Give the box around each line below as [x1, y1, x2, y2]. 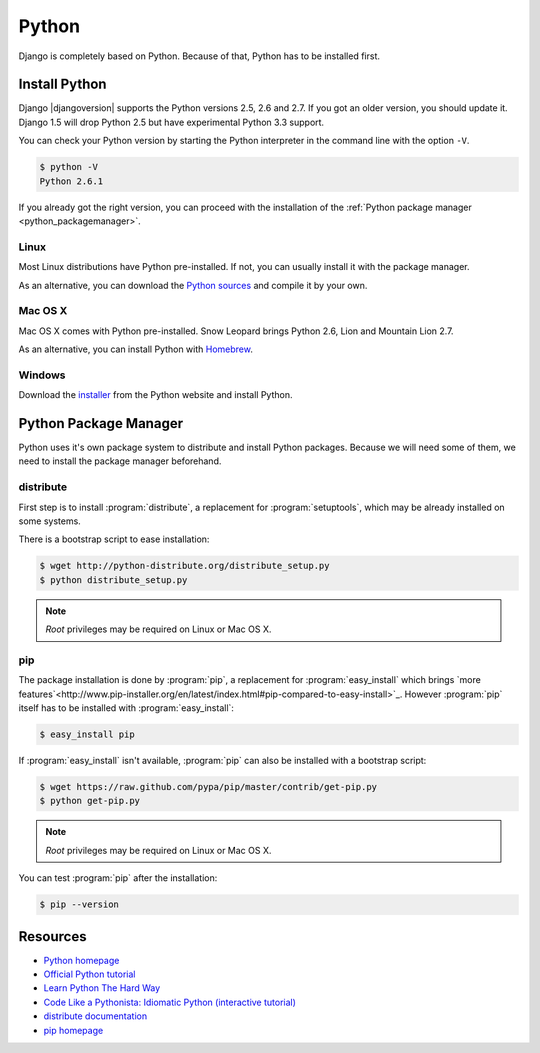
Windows [18, 368, 66, 382]
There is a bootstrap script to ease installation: [18, 533, 210, 545]
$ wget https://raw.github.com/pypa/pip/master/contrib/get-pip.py [39, 781, 378, 793]
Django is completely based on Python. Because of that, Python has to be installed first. [18, 50, 380, 62]
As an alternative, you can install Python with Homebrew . [18, 343, 254, 355]
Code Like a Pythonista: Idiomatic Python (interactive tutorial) [43, 996, 297, 1008]
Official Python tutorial [43, 968, 136, 980]
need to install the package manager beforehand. [18, 455, 222, 467]
